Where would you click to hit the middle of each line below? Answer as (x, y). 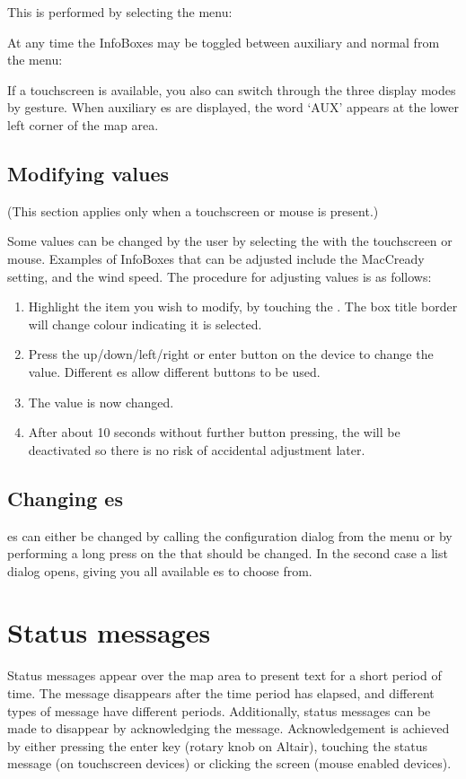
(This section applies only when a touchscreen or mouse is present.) (193, 210)
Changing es (65, 498)
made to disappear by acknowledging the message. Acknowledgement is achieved (229, 728)
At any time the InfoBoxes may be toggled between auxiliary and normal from (224, 42)
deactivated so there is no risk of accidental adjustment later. (197, 449)
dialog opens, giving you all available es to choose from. (160, 570)
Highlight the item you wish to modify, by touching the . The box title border (243, 306)
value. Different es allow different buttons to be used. (174, 371)
